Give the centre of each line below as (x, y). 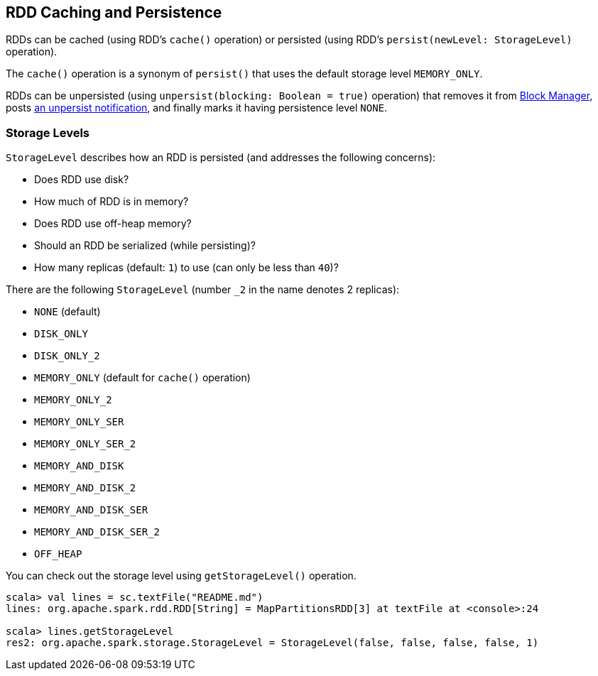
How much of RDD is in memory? (112, 202)
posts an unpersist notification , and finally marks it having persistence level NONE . (197, 108)
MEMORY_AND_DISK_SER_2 (97, 532)
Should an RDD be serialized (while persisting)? (145, 246)
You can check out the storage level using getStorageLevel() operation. (181, 576)
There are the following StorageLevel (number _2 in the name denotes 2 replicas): (203, 290)
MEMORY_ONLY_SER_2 (85, 444)
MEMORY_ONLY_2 (73, 400)
